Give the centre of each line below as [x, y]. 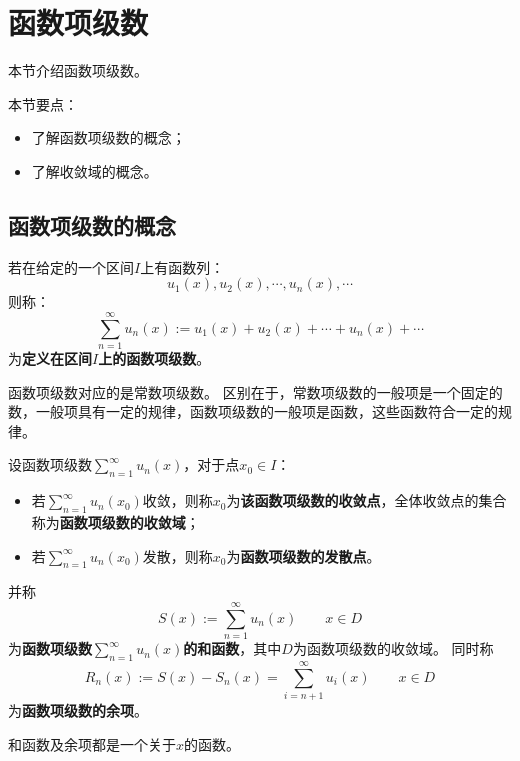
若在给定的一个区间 [71, 266]
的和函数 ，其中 [232, 648]
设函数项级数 [50, 464]
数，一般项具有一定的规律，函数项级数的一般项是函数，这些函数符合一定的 [253, 411]
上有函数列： [182, 266]
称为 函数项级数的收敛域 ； [115, 521]
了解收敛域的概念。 [94, 170]
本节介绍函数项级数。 [78, 70]
